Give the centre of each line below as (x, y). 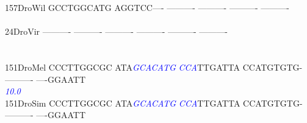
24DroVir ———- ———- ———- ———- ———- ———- (117, 31)
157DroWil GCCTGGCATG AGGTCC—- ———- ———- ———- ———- (147, 7)
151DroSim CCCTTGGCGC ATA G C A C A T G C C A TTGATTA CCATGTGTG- (154, 103)
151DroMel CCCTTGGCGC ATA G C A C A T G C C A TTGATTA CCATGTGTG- (154, 67)
